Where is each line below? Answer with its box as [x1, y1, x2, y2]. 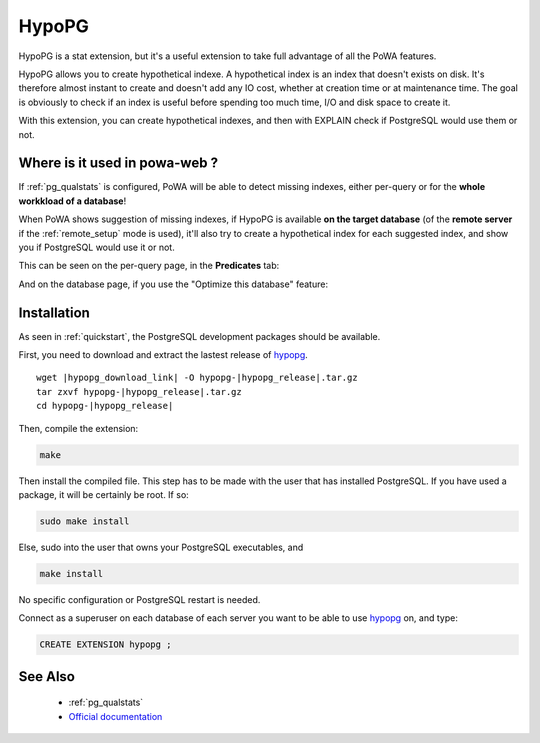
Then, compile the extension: [18, 422, 139, 434]
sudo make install [39, 515, 130, 527]
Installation [18, 304, 90, 321]
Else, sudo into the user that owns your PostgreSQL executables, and [18, 541, 304, 553]
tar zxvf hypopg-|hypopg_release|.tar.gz [36, 386, 242, 397]
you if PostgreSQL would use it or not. [18, 241, 175, 253]
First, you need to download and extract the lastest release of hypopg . [18, 349, 309, 361]
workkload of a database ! [18, 195, 127, 207]
